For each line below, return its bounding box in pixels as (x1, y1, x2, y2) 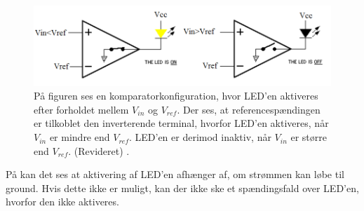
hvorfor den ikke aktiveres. (6, 194, 119, 209)
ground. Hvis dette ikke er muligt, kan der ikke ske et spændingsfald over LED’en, (6, 180, 359, 195)
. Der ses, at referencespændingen (177, 102, 321, 116)
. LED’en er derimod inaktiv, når (128, 130, 271, 144)
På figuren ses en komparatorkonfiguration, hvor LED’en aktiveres (34, 88, 318, 103)
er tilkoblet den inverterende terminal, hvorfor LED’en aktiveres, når (34, 116, 329, 130)
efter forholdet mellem (34, 102, 129, 116)
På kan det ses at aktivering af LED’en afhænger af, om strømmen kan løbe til (6, 167, 344, 182)
